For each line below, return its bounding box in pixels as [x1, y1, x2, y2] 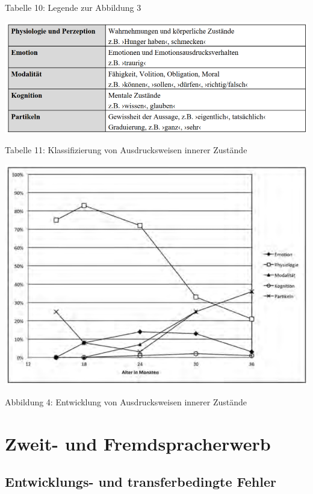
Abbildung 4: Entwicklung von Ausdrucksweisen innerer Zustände [5, 395, 247, 408]
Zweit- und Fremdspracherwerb [5, 431, 271, 455]
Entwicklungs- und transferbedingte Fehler [5, 472, 276, 491]
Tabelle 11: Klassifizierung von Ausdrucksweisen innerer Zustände [5, 144, 247, 156]
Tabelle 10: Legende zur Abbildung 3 [5, 1, 141, 13]
